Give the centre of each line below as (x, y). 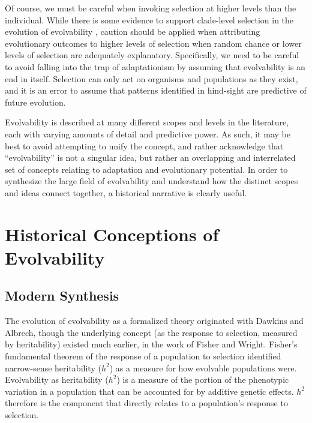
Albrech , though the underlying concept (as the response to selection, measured (151, 332)
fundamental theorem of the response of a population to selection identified (143, 356)
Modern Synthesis (62, 295)
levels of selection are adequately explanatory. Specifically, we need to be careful (152, 55)
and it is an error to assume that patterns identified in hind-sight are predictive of (156, 90)
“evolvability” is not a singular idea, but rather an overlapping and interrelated (150, 157)
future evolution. (35, 102)
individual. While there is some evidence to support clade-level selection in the (149, 19)
